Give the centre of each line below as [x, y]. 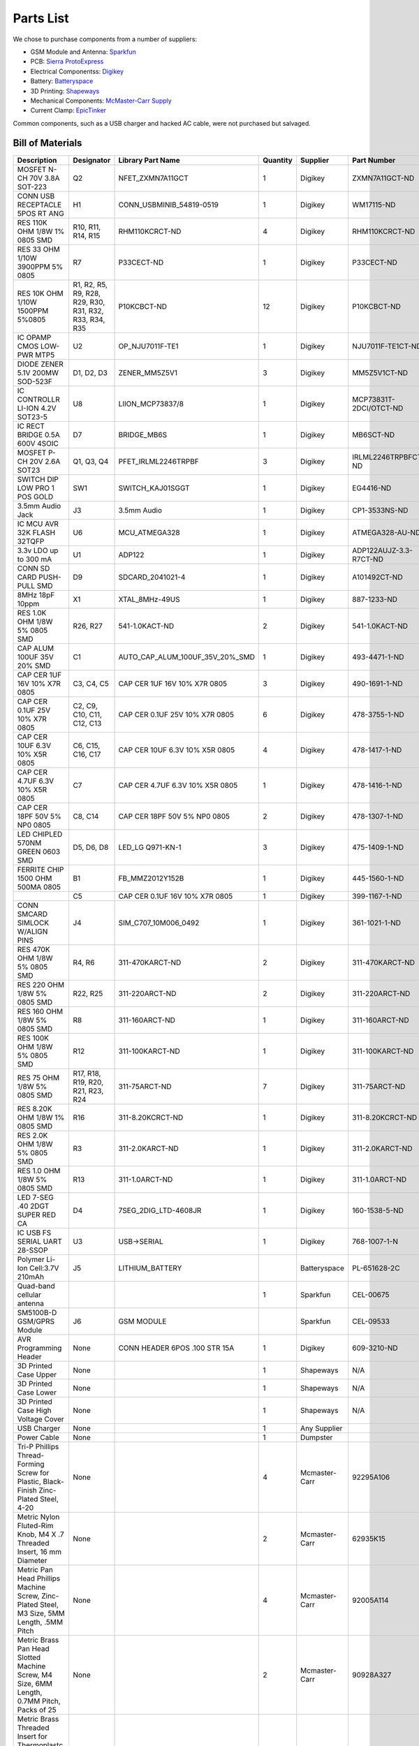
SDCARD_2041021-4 [152, 577]
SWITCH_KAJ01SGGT [154, 487]
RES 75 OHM [38, 1078]
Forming [31, 1464]
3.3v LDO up [38, 550]
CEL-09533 [371, 1321]
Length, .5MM [40, 1622]
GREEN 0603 [39, 851]
